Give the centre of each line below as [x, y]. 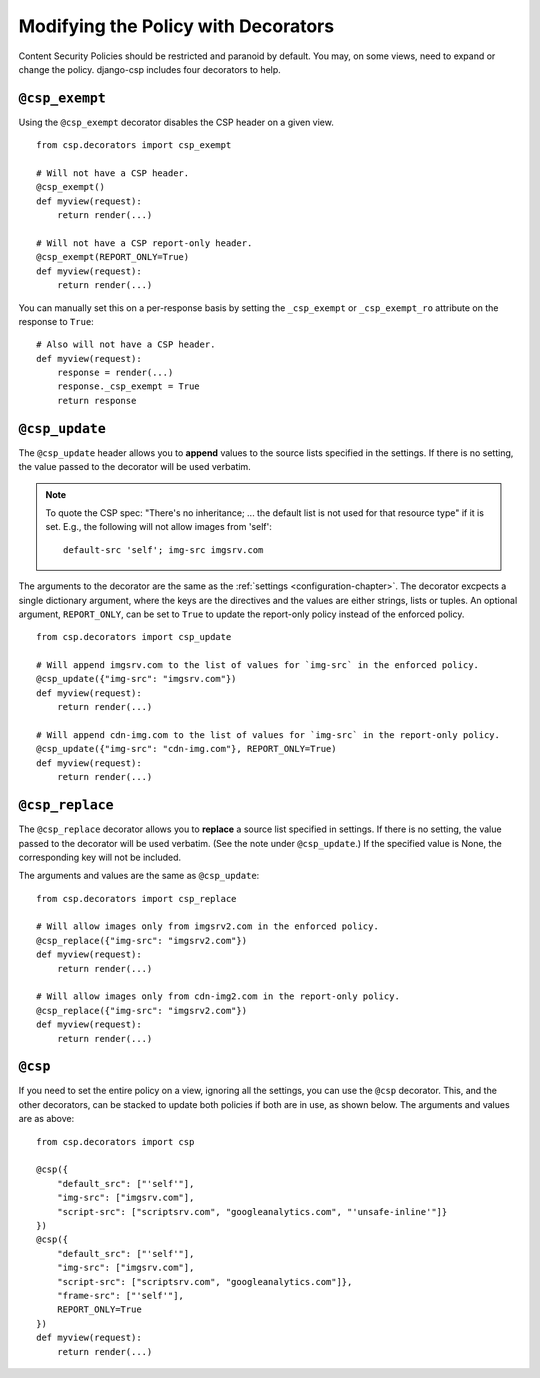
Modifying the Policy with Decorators [176, 26]
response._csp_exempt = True [128, 386]
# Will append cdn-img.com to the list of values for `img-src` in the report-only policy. [268, 735]
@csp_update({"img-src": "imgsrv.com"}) [136, 679]
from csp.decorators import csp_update [134, 637]
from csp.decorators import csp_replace [136, 898]
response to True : [56, 321]
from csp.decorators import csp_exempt [134, 145]
